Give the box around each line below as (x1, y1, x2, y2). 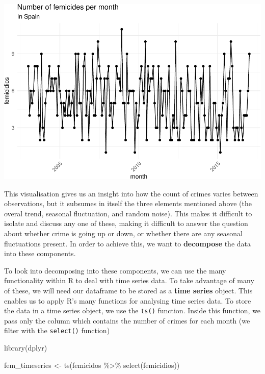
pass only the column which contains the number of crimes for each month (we (4, 315, 250, 326)
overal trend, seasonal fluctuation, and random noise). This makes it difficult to (4, 208, 252, 218)
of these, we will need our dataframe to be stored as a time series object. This (4, 285, 253, 295)
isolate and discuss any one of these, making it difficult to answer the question (4, 218, 248, 229)
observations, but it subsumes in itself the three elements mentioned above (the (4, 198, 252, 209)
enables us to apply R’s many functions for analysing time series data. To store (4, 295, 251, 306)
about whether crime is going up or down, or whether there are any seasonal (4, 228, 243, 238)
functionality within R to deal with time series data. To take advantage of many (4, 275, 254, 286)
